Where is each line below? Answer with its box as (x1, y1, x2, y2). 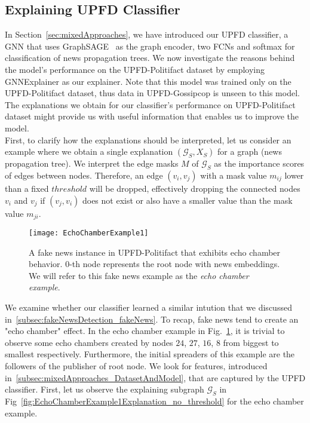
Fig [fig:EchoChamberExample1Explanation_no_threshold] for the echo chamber (5, 394, 304, 407)
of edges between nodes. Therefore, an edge (5, 168, 163, 181)
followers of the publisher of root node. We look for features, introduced (5, 359, 268, 372)
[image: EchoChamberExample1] (29, 228, 149, 237)
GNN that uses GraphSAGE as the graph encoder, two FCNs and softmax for (5, 39, 295, 52)
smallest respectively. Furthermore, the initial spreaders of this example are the (5, 348, 295, 360)
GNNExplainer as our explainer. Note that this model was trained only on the (5, 75, 291, 87)
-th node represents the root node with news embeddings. (69, 258, 280, 270)
